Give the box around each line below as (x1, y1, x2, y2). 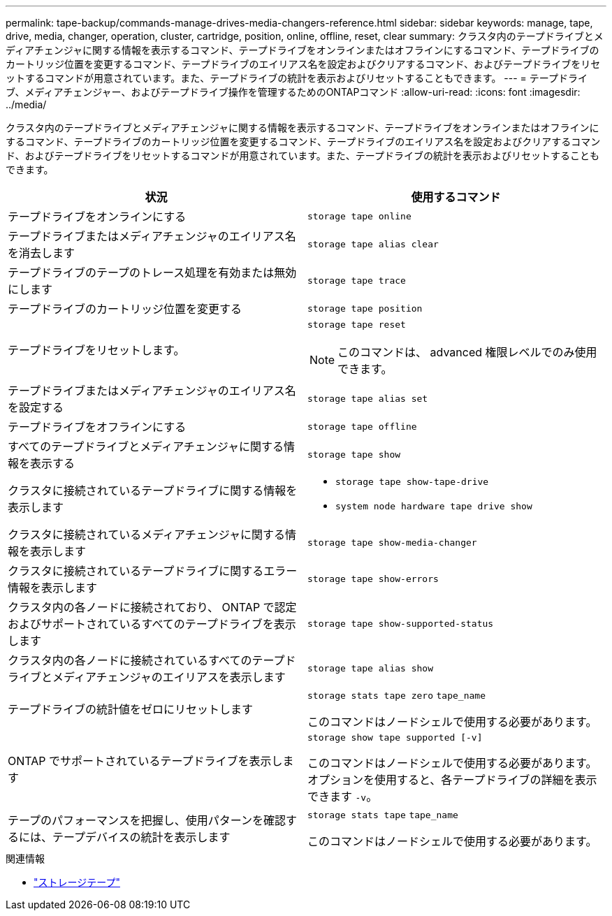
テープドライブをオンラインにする (8, 210, 187, 224)
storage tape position (307, 303, 423, 314)
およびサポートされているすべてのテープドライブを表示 (8, 617, 296, 631)
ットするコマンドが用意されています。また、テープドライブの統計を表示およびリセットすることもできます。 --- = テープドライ (6, 72, 588, 84)
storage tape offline (307, 421, 417, 432)
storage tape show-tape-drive (335, 477, 489, 487)
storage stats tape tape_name (307, 810, 458, 820)
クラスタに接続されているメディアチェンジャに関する (8, 528, 285, 541)
